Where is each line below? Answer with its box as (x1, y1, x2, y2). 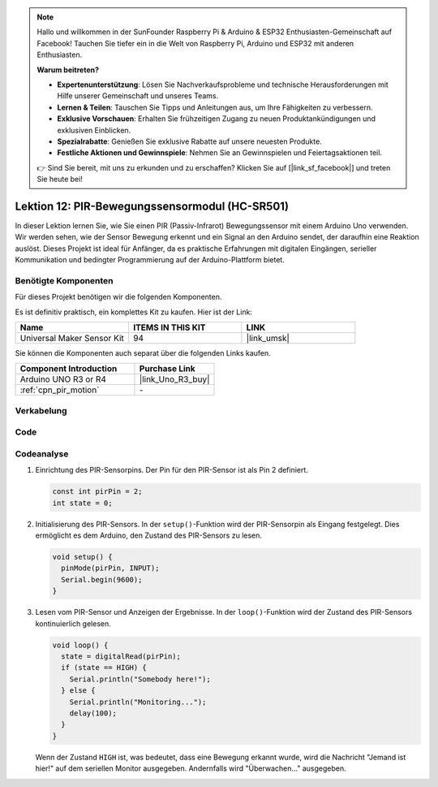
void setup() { (52, 552, 113, 562)
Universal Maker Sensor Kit (19, 333, 125, 344)
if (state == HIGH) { (61, 663, 148, 672)
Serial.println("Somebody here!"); (69, 674, 211, 684)
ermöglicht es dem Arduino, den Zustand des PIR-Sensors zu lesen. (35, 530, 263, 540)
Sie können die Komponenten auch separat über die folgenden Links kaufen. (15, 348, 271, 358)
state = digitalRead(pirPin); (61, 652, 182, 661)
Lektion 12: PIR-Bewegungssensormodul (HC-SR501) (15, 199, 290, 213)
